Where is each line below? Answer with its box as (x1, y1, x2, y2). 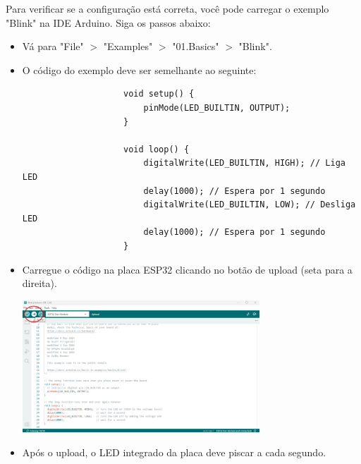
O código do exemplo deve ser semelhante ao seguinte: (22, 62, 257, 77)
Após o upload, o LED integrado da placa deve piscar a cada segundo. (22, 445, 326, 460)
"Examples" (103, 39, 153, 54)
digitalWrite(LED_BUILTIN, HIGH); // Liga (143, 158, 345, 169)
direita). (22, 276, 57, 291)
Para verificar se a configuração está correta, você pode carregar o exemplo (6, 1, 329, 16)
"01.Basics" (172, 39, 219, 54)
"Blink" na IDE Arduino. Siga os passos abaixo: (6, 15, 211, 30)
